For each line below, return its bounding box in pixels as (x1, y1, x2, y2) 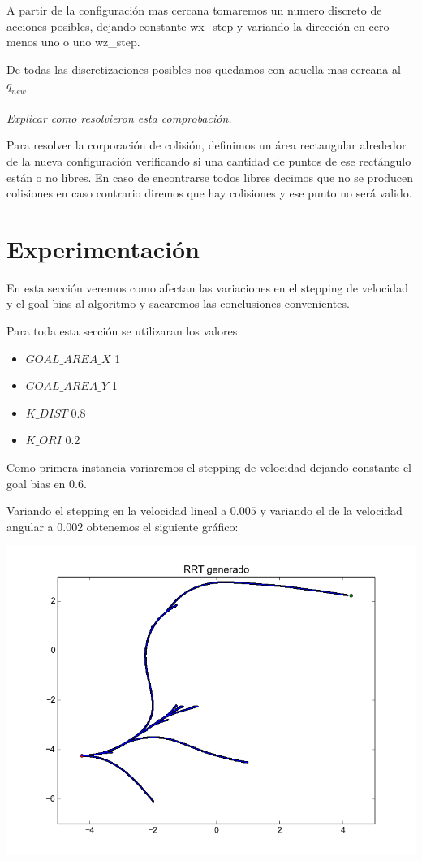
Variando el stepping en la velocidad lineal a (6, 502, 227, 519)
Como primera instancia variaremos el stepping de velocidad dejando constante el (6, 459, 411, 476)
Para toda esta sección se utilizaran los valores (6, 322, 238, 340)
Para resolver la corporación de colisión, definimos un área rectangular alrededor (6, 136, 407, 154)
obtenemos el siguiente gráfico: (86, 517, 239, 534)
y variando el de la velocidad (260, 502, 403, 519)
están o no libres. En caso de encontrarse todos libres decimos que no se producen (6, 168, 414, 185)
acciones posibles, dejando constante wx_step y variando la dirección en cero (6, 17, 390, 34)
